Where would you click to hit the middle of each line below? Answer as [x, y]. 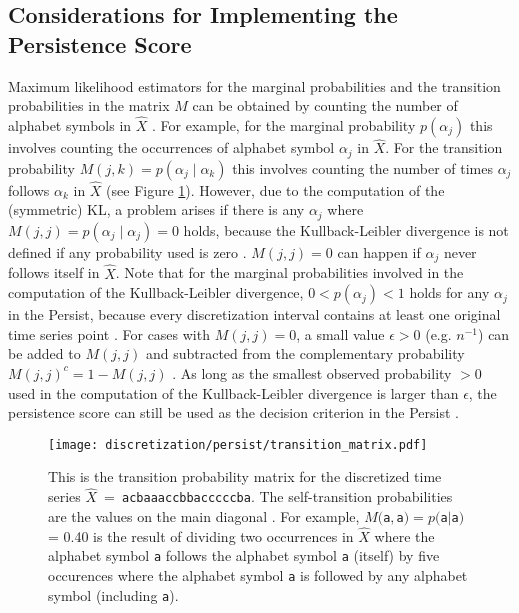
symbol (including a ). [113, 594]
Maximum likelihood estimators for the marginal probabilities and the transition [254, 85]
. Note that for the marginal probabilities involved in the [289, 272]
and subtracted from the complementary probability [305, 353]
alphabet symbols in [70, 125]
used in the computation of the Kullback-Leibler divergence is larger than [233, 392]
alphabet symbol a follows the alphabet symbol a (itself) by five [244, 555]
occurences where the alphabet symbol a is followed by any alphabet [258, 575]
